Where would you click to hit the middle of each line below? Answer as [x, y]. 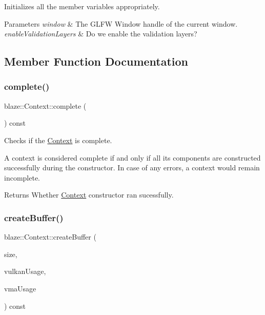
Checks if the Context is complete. [58, 140]
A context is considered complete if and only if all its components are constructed [132, 157]
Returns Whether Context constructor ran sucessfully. [89, 195]
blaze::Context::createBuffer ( [50, 237]
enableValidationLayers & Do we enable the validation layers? [101, 34]
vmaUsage [20, 288]
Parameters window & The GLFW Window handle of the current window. [121, 23]
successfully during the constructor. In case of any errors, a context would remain [132, 168]
